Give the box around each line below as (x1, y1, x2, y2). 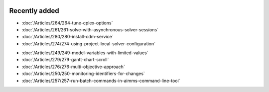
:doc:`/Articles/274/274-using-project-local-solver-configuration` (21, 40, 156, 47)
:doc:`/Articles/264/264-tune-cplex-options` (21, 20, 113, 26)
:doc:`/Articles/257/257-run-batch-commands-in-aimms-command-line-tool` (21, 78, 180, 84)
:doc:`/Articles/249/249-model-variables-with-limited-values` (21, 50, 149, 56)
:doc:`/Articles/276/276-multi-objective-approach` (21, 64, 126, 70)
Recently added (9, 6, 59, 15)
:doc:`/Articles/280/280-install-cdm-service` (21, 34, 114, 40)
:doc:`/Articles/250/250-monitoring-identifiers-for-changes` (21, 71, 145, 77)
